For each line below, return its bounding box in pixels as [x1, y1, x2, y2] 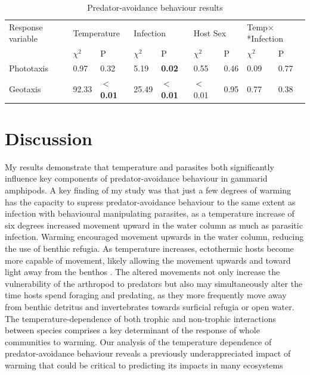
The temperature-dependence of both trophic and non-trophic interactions [5, 312, 276, 324]
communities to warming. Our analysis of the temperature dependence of [5, 335, 272, 348]
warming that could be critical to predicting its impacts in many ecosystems [5, 358, 283, 371]
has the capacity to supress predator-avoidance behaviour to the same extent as [5, 195, 296, 208]
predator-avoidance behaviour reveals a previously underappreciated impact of [5, 347, 291, 360]
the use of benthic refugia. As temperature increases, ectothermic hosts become [5, 242, 294, 254]
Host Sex [193, 26, 227, 39]
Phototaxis [9, 62, 49, 74]
